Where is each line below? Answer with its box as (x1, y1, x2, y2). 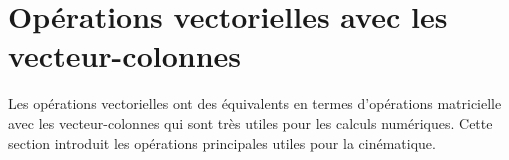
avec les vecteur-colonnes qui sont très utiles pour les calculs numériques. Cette (8, 112, 493, 133)
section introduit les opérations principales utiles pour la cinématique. (8, 132, 436, 153)
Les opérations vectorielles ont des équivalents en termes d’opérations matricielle (8, 93, 502, 114)
